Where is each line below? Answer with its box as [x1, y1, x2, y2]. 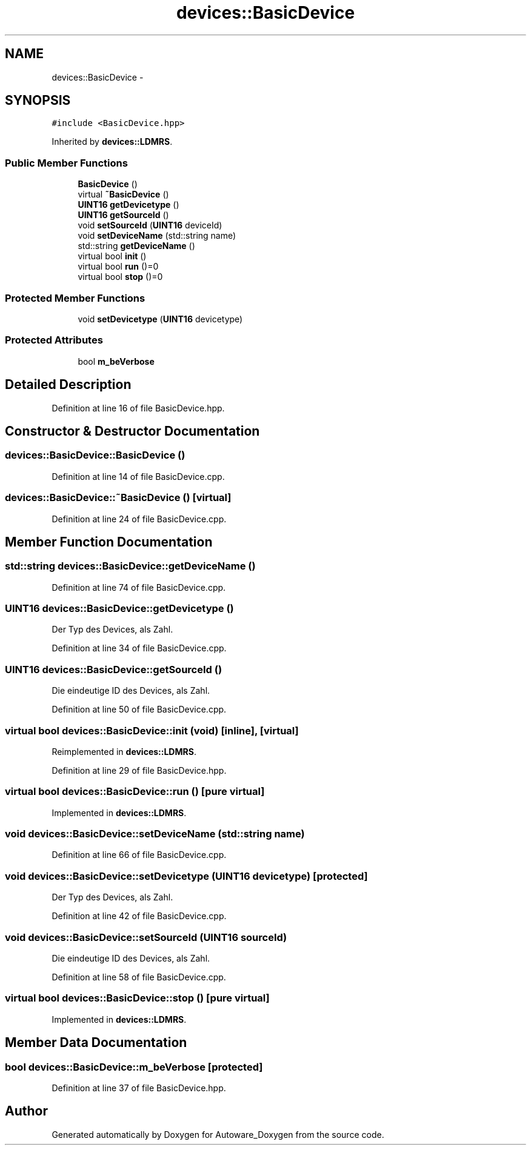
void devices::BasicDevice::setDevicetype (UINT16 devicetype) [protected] [5, 869, 368, 882]
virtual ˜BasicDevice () [78, 189, 169, 200]
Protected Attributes [5, 334, 103, 347]
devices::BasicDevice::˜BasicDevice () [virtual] [5, 491, 232, 504]
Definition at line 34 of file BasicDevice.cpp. [52, 643, 227, 654]
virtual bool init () [78, 251, 147, 262]
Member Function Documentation [5, 534, 213, 550]
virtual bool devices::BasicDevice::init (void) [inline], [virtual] [5, 724, 299, 737]
